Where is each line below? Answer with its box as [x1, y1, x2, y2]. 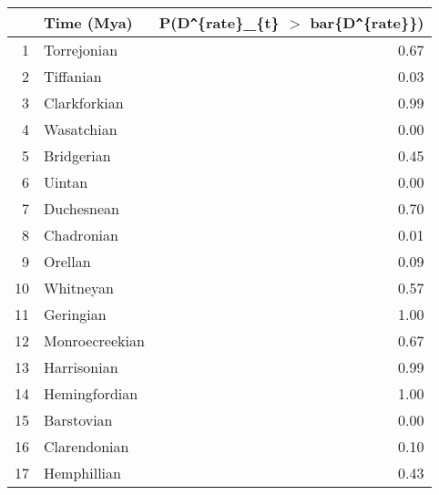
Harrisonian [44, 356, 118, 377]
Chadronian [44, 224, 118, 245]
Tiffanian [44, 66, 102, 87]
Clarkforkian [44, 92, 124, 113]
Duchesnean [44, 198, 119, 219]
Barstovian [44, 409, 113, 430]
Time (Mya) [44, 12, 133, 33]
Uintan [44, 171, 88, 192]
